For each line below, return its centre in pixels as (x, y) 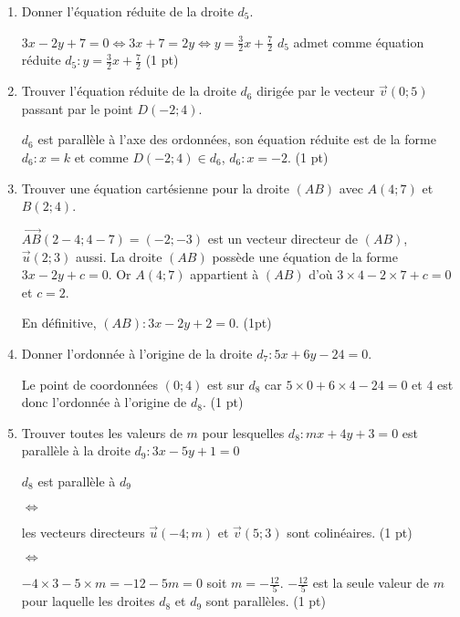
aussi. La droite (119, 256)
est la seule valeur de (371, 583)
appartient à (225, 274)
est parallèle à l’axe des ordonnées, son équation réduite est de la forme (237, 139)
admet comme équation (359, 42)
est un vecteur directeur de (283, 239)
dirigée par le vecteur (316, 91)
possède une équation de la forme (305, 256)
